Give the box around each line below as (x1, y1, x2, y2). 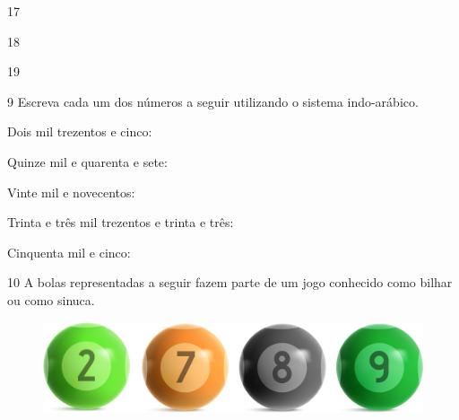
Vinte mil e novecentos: (7, 182, 135, 201)
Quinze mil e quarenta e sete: (7, 152, 168, 171)
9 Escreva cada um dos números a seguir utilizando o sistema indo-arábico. (7, 92, 419, 110)
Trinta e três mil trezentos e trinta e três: (7, 213, 234, 232)
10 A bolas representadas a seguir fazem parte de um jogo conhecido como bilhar (7, 273, 453, 292)
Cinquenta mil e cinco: (7, 242, 131, 261)
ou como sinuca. (7, 290, 95, 309)
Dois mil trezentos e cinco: (7, 122, 152, 141)
